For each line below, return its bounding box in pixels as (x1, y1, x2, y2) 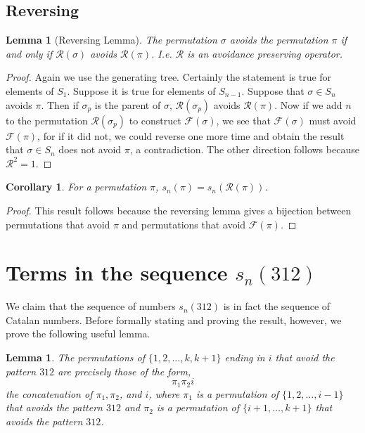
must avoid (309, 112, 357, 127)
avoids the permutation (229, 32, 328, 47)
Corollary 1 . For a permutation (6, 179, 147, 194)
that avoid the (275, 350, 335, 365)
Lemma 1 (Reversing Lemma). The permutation (6, 32, 217, 47)
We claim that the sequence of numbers (6, 299, 176, 314)
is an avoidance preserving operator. (187, 46, 343, 60)
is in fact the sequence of (223, 299, 331, 314)
